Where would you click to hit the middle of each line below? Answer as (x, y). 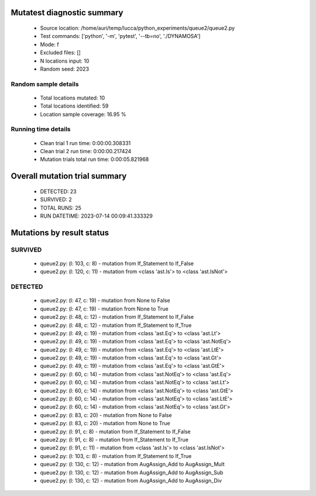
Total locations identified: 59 (74, 106)
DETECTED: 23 (58, 191)
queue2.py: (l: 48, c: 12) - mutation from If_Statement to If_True (116, 325)
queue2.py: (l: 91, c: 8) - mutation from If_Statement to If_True (114, 439)
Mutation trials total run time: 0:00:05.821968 (95, 159)
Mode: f (49, 44)
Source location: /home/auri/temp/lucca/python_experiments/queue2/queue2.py (138, 28)
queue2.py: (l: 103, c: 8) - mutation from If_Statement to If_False (117, 263)
